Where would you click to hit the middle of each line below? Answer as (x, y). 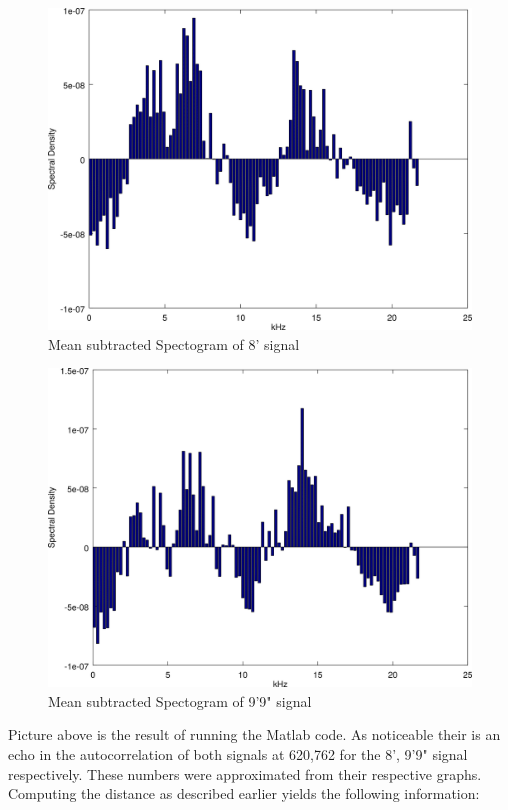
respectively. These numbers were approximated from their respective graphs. (245, 773)
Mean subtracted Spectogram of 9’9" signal (180, 700)
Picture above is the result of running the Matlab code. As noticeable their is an (254, 734)
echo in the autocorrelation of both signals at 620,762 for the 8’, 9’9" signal (238, 753)
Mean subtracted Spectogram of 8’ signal (174, 343)
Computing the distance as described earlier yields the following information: (244, 793)
